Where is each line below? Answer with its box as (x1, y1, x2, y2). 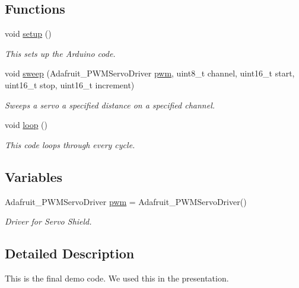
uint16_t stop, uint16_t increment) (5, 78, 135, 91)
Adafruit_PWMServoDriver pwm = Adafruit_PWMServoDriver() (5, 195, 247, 207)
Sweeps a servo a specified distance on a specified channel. (5, 98, 215, 111)
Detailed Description (5, 244, 135, 263)
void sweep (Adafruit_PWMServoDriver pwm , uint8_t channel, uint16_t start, (5, 67, 295, 79)
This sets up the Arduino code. (5, 47, 116, 59)
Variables (5, 167, 63, 185)
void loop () (5, 119, 47, 131)
